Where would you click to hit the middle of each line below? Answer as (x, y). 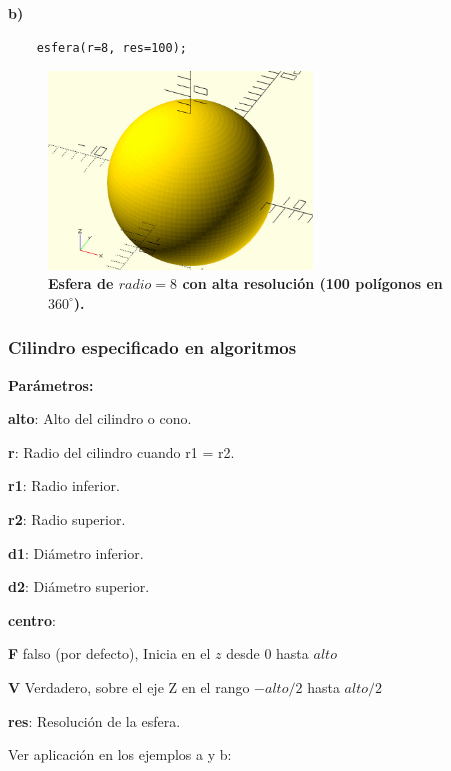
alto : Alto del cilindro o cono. (100, 418)
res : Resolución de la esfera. (94, 720)
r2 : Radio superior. (67, 518)
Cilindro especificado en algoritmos (152, 347)
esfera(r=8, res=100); (111, 47)
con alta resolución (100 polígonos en (312, 283)
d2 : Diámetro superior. (79, 586)
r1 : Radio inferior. (64, 485)
